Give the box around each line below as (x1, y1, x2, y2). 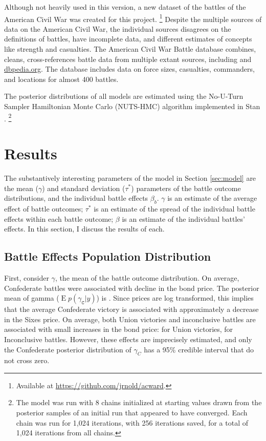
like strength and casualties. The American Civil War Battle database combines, (4, 44, 256, 54)
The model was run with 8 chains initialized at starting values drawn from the (16, 397, 262, 408)
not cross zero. (4, 355, 50, 366)
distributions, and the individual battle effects (4, 193, 148, 203)
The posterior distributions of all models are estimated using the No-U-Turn (4, 91, 243, 101)
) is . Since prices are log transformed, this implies (96, 292, 254, 303)
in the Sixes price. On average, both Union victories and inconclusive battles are (4, 313, 256, 324)
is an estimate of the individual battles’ (122, 213, 245, 224)
